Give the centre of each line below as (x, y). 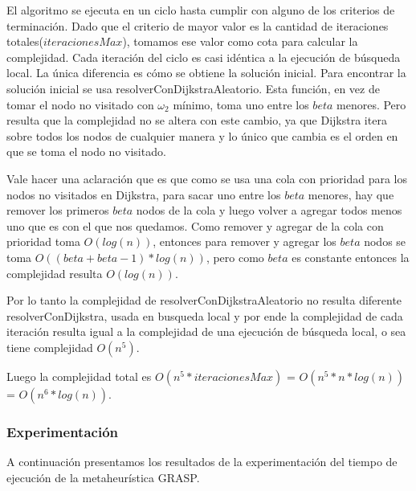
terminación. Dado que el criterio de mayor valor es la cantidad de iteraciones (198, 25)
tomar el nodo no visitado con (80, 104)
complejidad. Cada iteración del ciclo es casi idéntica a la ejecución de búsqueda (204, 57)
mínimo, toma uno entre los (241, 104)
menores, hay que (351, 194)
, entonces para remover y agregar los (245, 241)
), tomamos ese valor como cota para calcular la (240, 41)
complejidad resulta (55, 273)
